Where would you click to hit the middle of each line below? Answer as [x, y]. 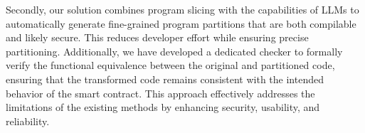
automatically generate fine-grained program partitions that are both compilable [181, 23]
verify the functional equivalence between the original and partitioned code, [170, 65]
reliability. [28, 121]
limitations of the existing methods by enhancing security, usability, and [163, 107]
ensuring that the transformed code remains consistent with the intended [165, 79]
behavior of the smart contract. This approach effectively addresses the [160, 93]
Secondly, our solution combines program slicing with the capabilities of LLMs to [182, 9]
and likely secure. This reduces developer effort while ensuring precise [157, 37]
